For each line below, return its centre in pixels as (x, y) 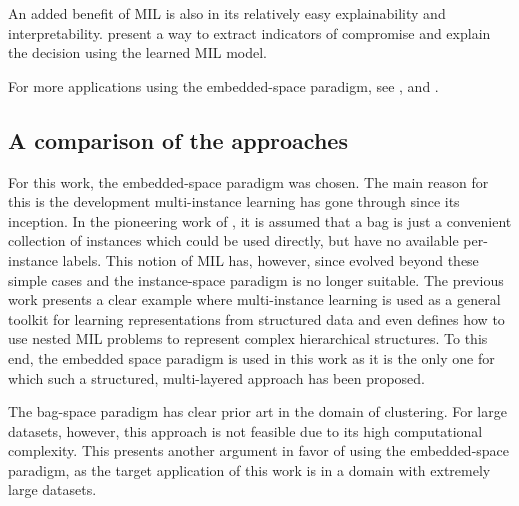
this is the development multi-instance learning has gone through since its (234, 201)
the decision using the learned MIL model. (137, 52)
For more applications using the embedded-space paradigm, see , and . (223, 85)
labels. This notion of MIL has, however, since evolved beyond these (270, 259)
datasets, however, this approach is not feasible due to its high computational (245, 430)
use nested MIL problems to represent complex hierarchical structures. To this (248, 338)
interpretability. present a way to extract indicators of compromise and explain (249, 32)
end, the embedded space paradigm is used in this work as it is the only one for (251, 357)
